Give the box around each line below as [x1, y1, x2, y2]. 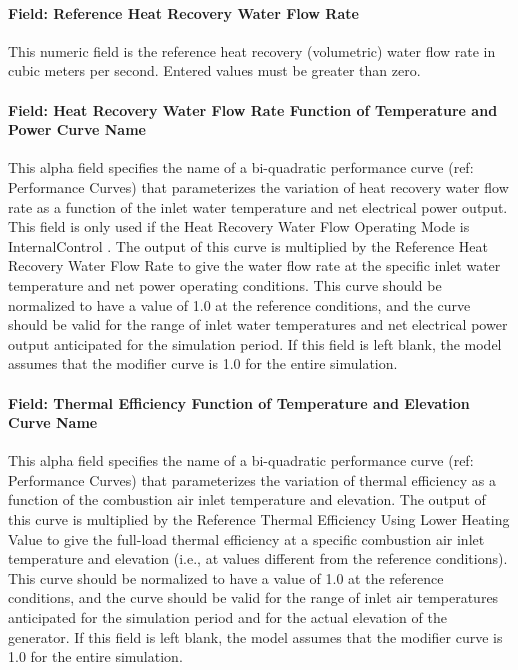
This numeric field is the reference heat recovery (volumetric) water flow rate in [8, 40, 496, 61]
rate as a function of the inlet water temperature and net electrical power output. [8, 196, 508, 217]
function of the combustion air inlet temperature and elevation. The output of [8, 489, 486, 510]
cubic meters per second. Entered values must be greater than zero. [8, 60, 421, 81]
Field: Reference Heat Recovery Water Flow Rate [8, 2, 359, 23]
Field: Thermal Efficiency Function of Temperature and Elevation [8, 392, 470, 413]
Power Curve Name [8, 119, 146, 140]
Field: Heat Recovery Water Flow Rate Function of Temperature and [8, 99, 498, 120]
